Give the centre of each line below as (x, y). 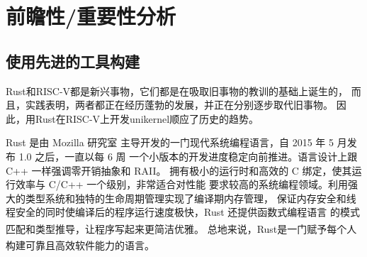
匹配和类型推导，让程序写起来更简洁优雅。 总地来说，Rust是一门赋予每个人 (181, 228)
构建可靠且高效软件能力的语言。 (80, 245)
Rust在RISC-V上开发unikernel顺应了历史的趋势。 (147, 118)
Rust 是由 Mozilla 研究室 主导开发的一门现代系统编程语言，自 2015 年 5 (170, 142)
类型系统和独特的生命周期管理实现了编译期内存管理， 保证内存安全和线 (191, 198)
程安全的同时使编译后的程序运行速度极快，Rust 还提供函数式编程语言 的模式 (183, 212)
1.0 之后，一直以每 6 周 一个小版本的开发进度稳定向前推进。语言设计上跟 (188, 156)
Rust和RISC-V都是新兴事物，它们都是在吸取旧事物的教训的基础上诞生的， (177, 91)
